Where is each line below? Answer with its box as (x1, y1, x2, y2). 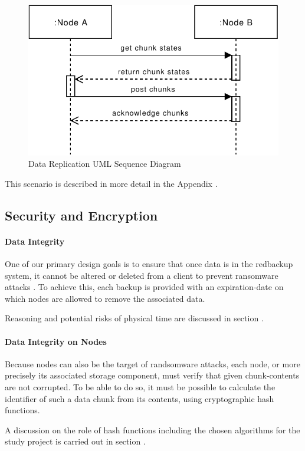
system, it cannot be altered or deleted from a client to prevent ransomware (5, 269, 278, 281)
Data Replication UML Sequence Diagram (28, 157, 181, 170)
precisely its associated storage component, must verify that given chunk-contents (5, 369, 300, 381)
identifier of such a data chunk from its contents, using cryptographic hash (5, 392, 274, 404)
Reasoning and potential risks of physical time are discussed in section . (5, 312, 264, 324)
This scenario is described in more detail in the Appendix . (5, 177, 218, 189)
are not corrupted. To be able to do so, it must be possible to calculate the (5, 381, 276, 393)
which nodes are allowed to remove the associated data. (5, 292, 205, 304)
